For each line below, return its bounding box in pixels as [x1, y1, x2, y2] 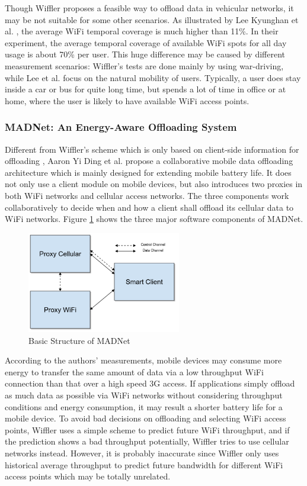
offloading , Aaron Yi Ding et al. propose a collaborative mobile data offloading [5, 155, 293, 167]
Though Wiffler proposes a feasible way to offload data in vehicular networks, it [5, 2, 294, 14]
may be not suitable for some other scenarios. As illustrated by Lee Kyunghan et [5, 13, 299, 25]
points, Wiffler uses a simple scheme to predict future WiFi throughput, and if [5, 423, 290, 436]
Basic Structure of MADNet [28, 334, 130, 346]
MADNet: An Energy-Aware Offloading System [5, 120, 237, 134]
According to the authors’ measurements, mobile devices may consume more [5, 354, 282, 366]
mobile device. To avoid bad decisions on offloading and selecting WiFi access [5, 412, 286, 424]
